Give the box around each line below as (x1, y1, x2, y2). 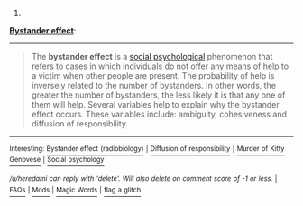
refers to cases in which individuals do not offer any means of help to (31, 61, 289, 71)
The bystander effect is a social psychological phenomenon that (31, 51, 273, 61)
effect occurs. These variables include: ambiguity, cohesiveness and (31, 108, 287, 119)
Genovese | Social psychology (9, 155, 105, 164)
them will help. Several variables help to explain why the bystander (31, 99, 280, 109)
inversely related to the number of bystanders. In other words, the (31, 80, 277, 90)
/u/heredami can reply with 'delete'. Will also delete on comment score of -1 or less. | (9, 174, 278, 183)
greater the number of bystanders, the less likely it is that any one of (31, 89, 286, 100)
